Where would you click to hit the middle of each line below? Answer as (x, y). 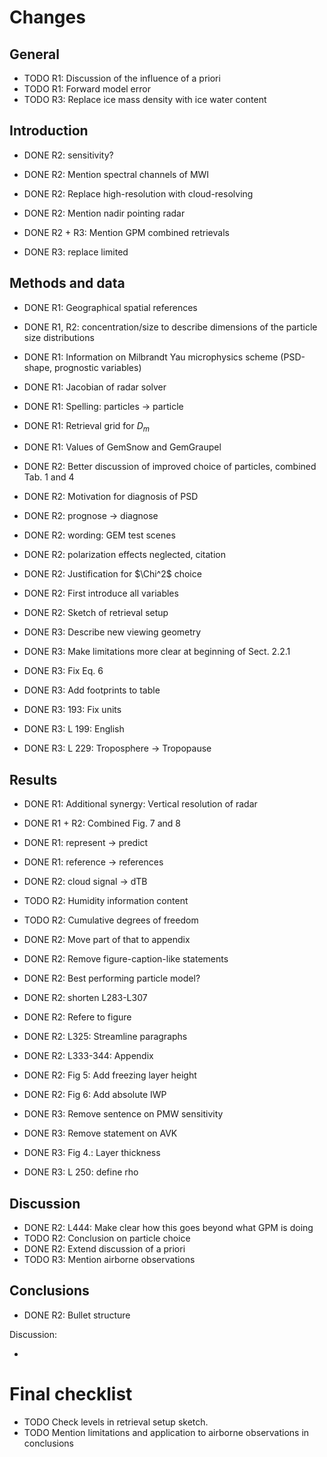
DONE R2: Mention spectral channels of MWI (116, 174)
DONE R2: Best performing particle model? (112, 978)
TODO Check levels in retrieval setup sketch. (116, 1422)
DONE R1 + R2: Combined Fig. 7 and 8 (102, 823)
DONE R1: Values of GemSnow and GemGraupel (122, 447)
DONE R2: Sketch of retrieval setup (96, 613)
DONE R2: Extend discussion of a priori (104, 1249)
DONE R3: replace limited (76, 252)
